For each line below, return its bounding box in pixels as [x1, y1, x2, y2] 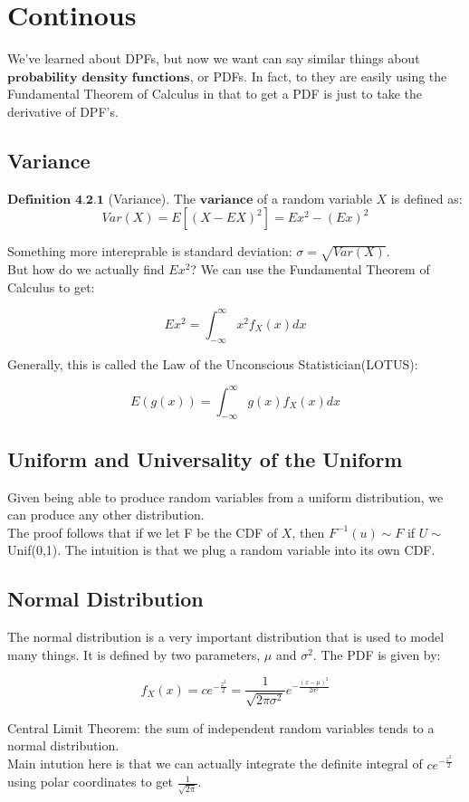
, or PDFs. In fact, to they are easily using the [189, 66, 447, 85]
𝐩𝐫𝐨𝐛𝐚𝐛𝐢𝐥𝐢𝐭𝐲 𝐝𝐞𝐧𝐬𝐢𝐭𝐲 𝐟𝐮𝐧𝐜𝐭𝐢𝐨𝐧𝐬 [7, 71, 190, 84]
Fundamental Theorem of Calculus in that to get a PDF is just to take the [7, 84, 422, 103]
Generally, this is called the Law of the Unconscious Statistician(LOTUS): [7, 354, 418, 373]
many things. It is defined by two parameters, [7, 644, 261, 664]
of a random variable [257, 188, 372, 207]
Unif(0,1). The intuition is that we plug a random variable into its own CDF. [7, 540, 435, 559]
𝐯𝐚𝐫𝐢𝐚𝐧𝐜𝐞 [199, 193, 254, 206]
